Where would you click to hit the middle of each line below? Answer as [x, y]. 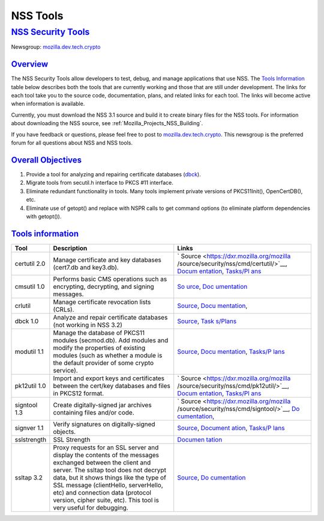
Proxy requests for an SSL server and [106, 447]
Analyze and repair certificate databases [110, 317]
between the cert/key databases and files [112, 386]
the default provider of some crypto [103, 363]
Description [70, 248]
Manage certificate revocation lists [102, 302]
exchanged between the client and [102, 462]
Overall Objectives [46, 160]
